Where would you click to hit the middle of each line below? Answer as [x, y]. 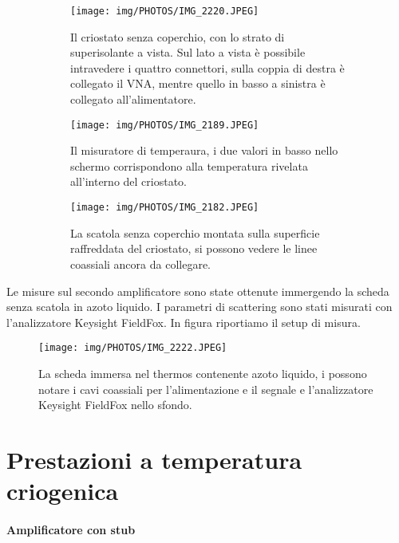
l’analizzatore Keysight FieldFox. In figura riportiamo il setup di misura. [184, 322]
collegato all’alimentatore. [133, 99]
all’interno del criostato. [129, 181]
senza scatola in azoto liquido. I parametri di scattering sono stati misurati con [199, 307]
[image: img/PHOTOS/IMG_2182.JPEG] [165, 208]
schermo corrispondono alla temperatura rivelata [189, 165]
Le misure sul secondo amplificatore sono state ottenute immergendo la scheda [198, 291]
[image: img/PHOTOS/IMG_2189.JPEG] [165, 125]
